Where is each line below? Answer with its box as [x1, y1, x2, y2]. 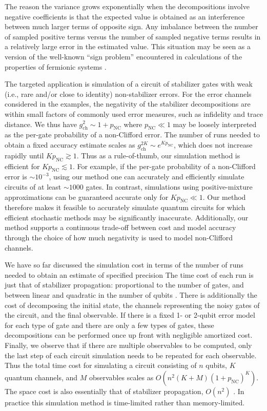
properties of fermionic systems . [5, 61, 107, 72]
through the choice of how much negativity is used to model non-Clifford [5, 232, 233, 243]
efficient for [5, 160, 40, 171]
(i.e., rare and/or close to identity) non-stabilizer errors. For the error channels [5, 88, 252, 99]
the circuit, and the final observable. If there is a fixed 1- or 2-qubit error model [5, 310, 255, 320]
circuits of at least [5, 181, 61, 192]
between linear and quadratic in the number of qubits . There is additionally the [5, 290, 257, 300]
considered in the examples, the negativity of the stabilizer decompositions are [5, 98, 251, 109]
